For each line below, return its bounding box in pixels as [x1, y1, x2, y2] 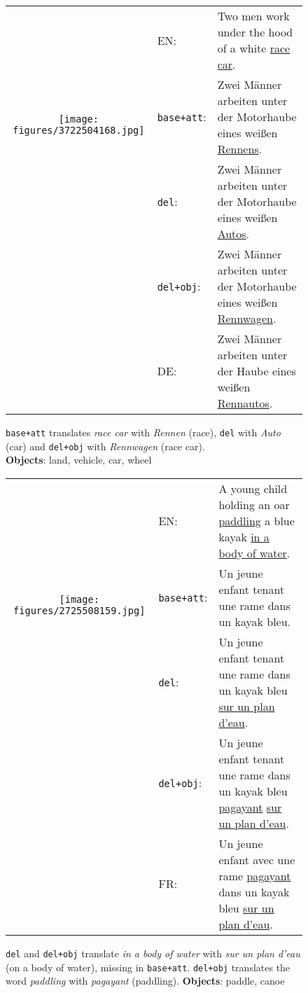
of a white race [217, 40, 290, 56]
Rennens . [217, 141, 262, 157]
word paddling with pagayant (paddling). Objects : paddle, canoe [6, 973, 285, 988]
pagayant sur [218, 798, 282, 815]
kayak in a [218, 528, 269, 545]
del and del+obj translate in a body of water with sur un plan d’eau [6, 945, 300, 960]
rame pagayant [218, 867, 291, 884]
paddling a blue [218, 512, 295, 529]
